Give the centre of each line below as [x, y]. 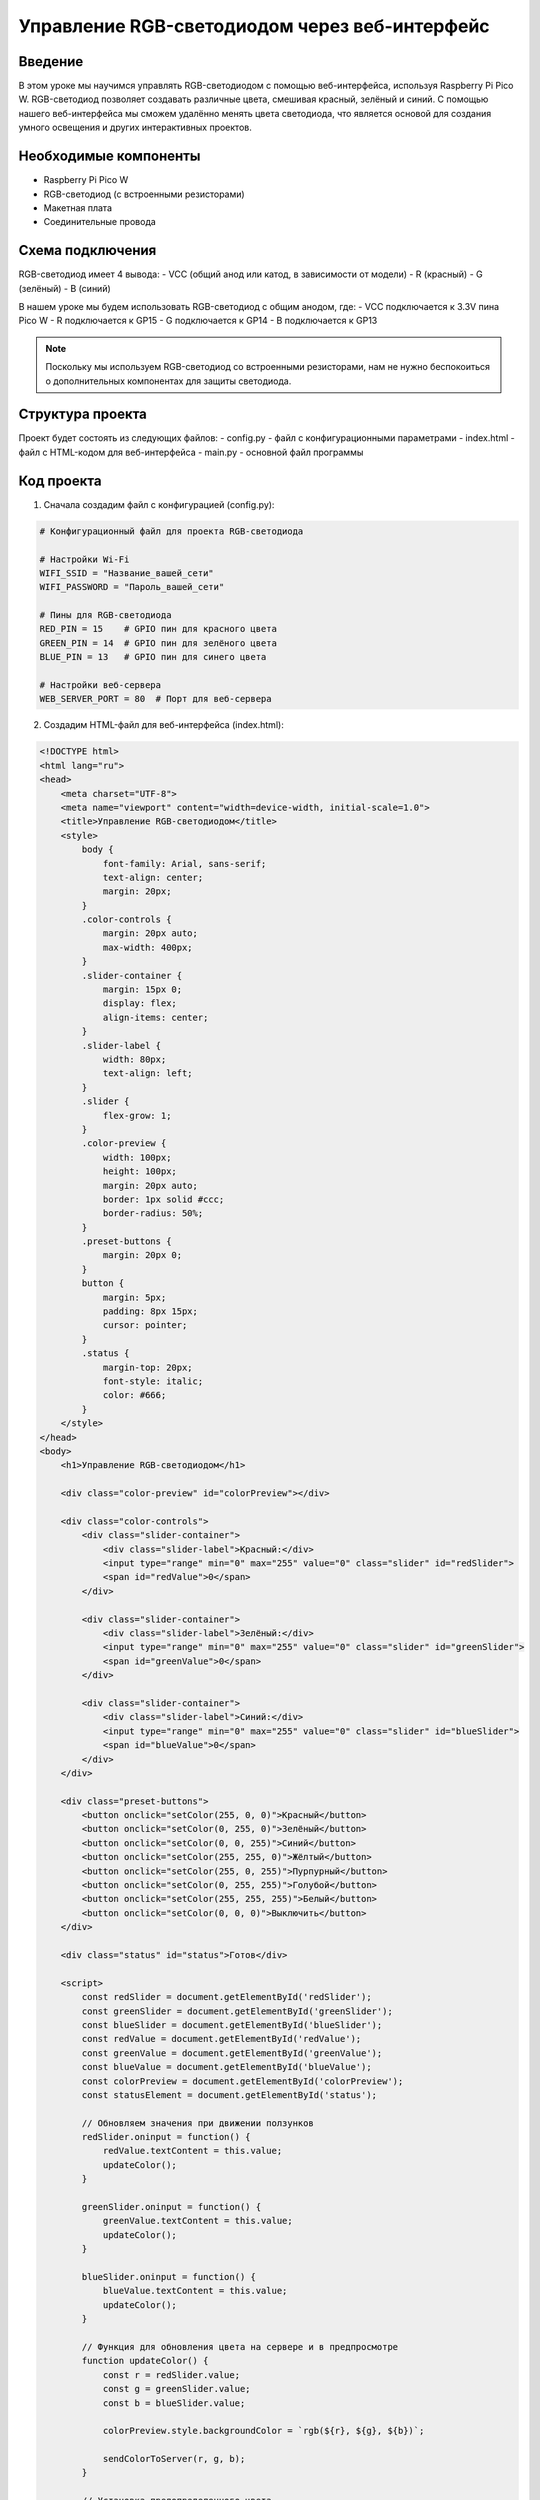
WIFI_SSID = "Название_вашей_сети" [126, 573]
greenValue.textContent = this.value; [198, 2221]
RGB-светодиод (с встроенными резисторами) [144, 194]
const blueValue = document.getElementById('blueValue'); [226, 2067]
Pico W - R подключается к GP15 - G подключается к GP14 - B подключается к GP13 [198, 321]
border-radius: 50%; [153, 1213]
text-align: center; [153, 877]
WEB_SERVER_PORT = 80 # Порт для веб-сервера [155, 699]
